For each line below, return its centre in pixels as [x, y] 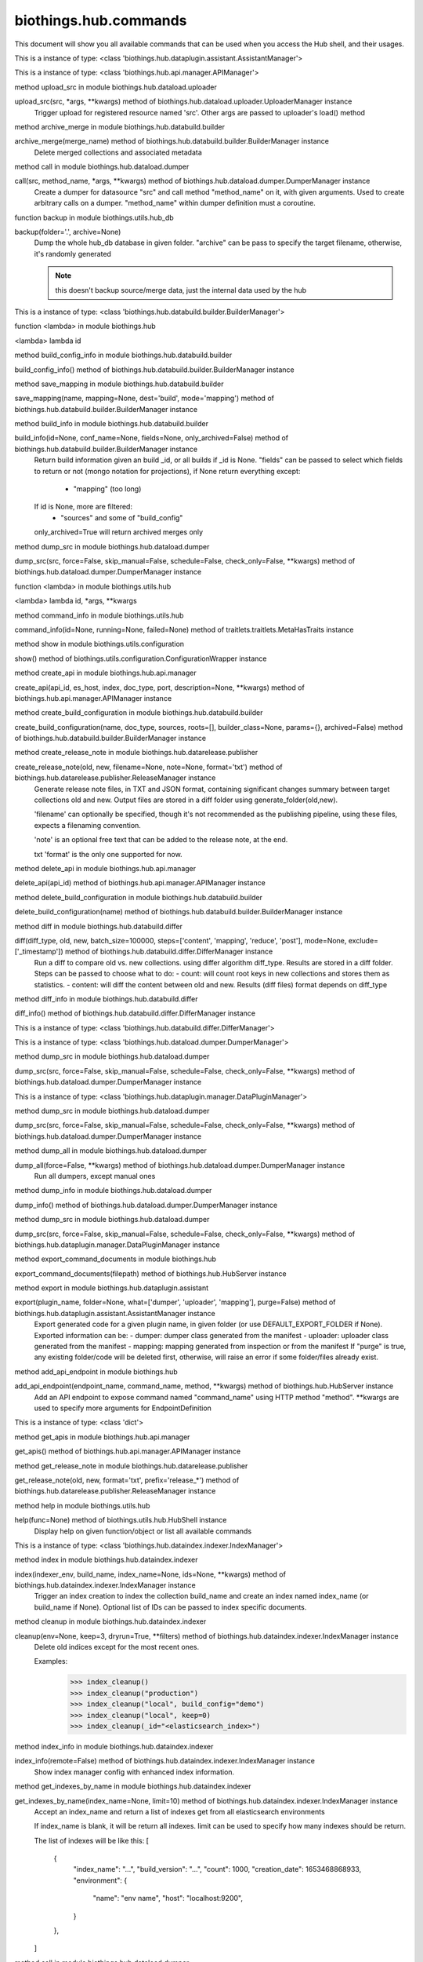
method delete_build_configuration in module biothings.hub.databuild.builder [138, 897]
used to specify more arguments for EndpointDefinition [123, 1408]
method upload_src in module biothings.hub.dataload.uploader [116, 87]
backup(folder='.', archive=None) [68, 232]
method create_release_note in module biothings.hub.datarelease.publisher [136, 753]
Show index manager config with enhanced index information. [134, 1772]
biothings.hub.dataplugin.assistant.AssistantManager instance [115, 1313]
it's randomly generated [72, 253]
